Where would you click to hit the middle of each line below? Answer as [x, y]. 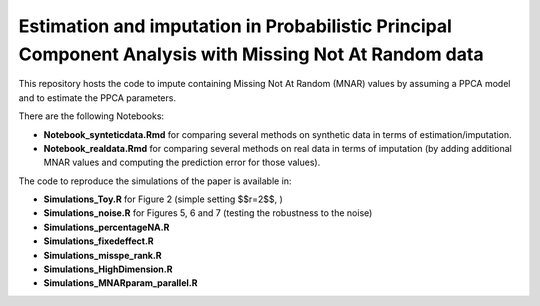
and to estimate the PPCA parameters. [97, 97]
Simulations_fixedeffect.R [98, 241]
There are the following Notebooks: [91, 116]
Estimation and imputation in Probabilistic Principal [235, 26]
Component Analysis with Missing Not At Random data [251, 54]
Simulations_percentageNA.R [106, 227]
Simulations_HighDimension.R [108, 269]
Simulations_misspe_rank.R [102, 255]
